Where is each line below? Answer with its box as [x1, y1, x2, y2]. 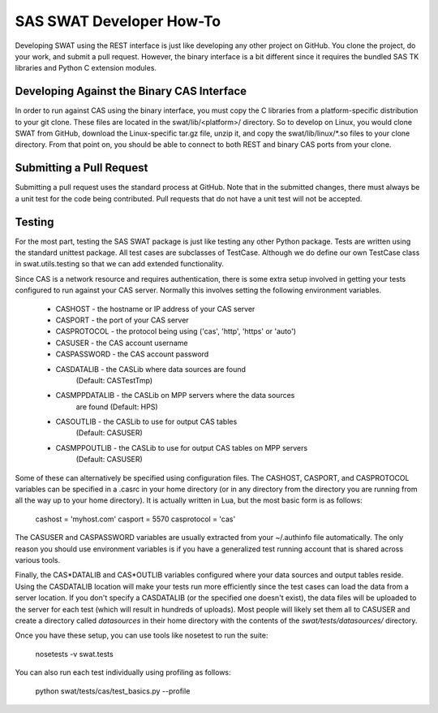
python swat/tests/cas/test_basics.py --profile [35, 686, 191, 696]
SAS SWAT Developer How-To [15, 12, 221, 30]
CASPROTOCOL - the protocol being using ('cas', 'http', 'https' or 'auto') [55, 326, 296, 336]
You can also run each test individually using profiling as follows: [15, 668, 231, 677]
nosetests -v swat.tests [35, 649, 114, 659]
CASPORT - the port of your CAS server [55, 315, 190, 325]
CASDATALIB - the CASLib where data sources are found [55, 364, 247, 374]
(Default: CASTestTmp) [75, 375, 153, 385]
